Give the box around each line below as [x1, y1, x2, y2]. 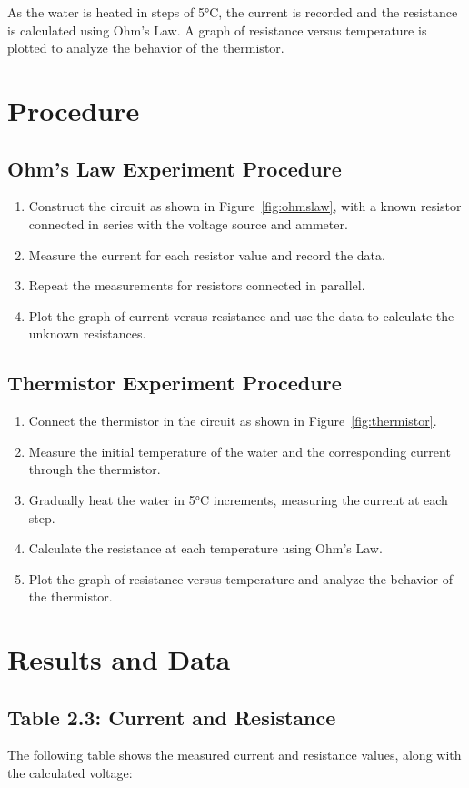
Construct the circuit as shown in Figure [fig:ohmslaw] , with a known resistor [28, 197, 462, 216]
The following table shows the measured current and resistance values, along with [7, 745, 462, 764]
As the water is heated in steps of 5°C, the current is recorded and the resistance [7, 3, 458, 21]
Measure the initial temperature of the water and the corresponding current [28, 441, 451, 460]
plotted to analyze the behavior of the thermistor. [7, 38, 284, 57]
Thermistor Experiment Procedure [7, 369, 342, 397]
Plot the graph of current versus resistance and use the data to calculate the [28, 306, 454, 325]
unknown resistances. [28, 324, 146, 343]
